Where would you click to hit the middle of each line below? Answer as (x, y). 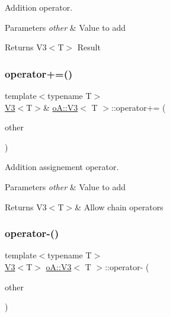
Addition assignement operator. (62, 167)
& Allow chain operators (119, 206)
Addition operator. (39, 7)
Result (89, 47)
